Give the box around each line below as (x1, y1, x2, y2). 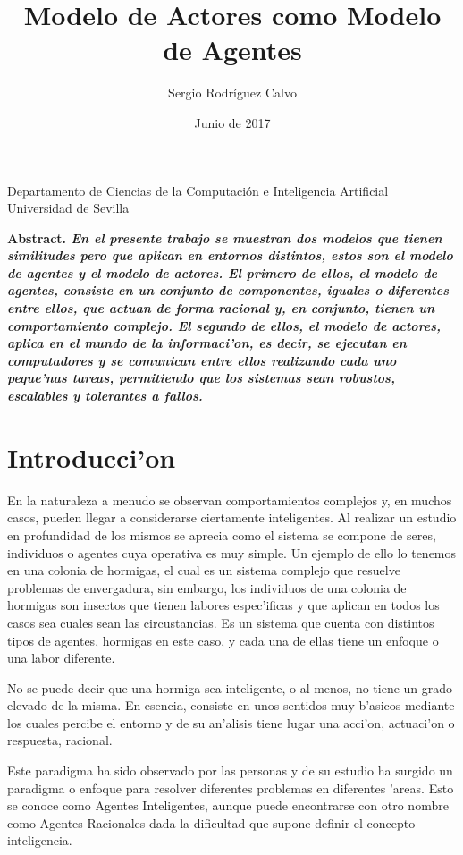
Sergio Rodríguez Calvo (168, 83, 297, 102)
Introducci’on (7, 438, 176, 475)
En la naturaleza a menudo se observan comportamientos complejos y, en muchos (7, 490, 452, 509)
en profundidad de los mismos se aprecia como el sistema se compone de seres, (7, 525, 436, 544)
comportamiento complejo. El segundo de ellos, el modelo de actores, (7, 316, 442, 334)
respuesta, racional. (7, 731, 113, 749)
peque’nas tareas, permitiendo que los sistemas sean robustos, (7, 368, 395, 387)
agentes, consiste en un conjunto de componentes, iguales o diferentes (7, 281, 449, 300)
